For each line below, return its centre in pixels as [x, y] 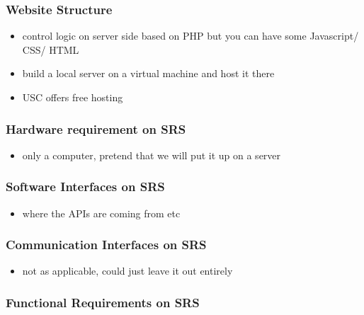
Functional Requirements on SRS [103, 302]
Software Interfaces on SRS [85, 187]
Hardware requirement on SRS [96, 128]
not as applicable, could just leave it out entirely [127, 271]
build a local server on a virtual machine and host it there [148, 73]
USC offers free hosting [73, 97]
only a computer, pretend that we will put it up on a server [152, 155]
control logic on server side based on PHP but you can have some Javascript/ [190, 36]
